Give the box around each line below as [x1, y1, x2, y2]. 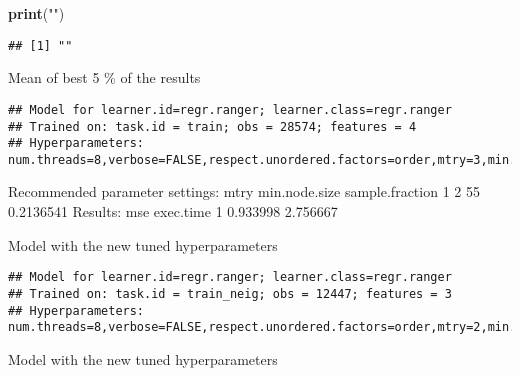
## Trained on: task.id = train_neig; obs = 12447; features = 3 [8, 286, 452, 301]
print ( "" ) [8, 3, 65, 23]
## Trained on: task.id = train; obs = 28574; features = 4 [8, 119, 417, 134]
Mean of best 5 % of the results [8, 67, 201, 88]
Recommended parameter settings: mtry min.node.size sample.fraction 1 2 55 [8, 181, 480, 202]
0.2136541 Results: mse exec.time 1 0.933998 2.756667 [8, 201, 338, 222]
